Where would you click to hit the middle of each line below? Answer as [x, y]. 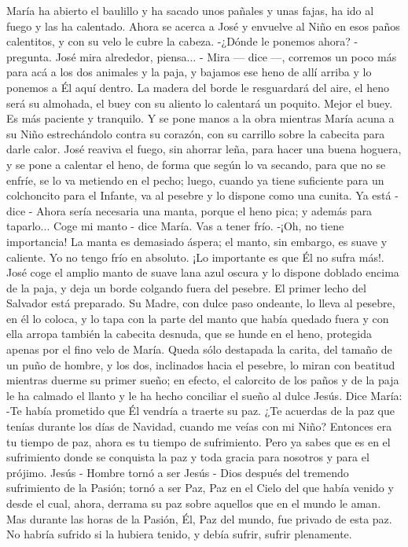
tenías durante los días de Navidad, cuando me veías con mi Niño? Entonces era [199, 426]
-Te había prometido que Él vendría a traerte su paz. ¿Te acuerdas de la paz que [201, 411]
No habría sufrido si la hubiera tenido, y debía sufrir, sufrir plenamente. [179, 534]
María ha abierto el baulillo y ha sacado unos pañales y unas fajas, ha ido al [190, 10]
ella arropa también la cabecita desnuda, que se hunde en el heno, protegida [189, 334]
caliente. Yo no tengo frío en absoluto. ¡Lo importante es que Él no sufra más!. [195, 257]
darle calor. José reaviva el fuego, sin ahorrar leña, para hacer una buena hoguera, [204, 149]
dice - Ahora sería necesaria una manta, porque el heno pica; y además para [189, 210]
